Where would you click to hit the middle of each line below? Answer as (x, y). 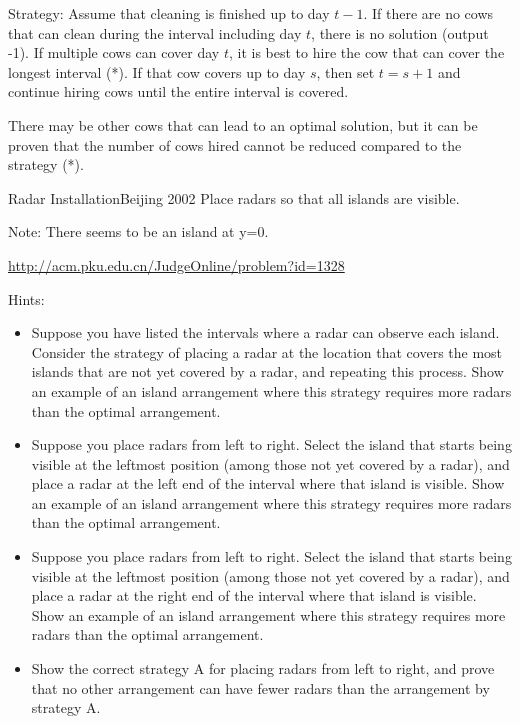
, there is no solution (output (400, 32)
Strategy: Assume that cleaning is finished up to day (169, 13)
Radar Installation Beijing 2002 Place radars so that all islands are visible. (234, 197)
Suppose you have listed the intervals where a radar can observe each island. (265, 332)
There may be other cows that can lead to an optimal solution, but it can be (243, 124)
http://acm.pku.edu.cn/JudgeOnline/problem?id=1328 (176, 264)
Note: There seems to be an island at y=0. (138, 231)
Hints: (26, 298)
